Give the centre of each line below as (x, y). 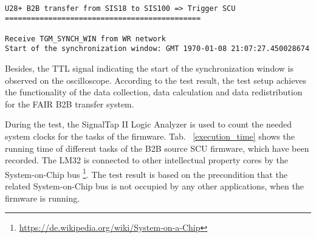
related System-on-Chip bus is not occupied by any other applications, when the (154, 185)
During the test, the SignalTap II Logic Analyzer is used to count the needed (149, 124)
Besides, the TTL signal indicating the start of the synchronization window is (149, 68)
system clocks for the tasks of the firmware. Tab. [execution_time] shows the (150, 136)
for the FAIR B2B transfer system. (70, 104)
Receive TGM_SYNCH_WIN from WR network (85, 39)
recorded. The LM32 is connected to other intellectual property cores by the (147, 160)
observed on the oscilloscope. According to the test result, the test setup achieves (156, 80)
